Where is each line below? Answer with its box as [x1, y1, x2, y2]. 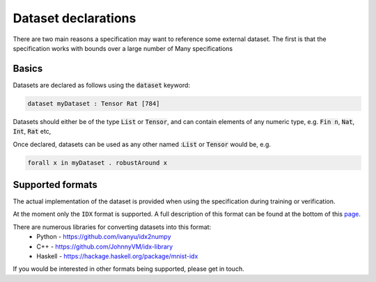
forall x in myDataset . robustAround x [27, 159, 167, 166]
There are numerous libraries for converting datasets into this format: [13, 223, 212, 231]
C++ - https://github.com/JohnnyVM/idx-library [36, 242, 173, 251]
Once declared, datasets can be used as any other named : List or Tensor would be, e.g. [13, 140, 272, 148]
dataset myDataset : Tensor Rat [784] [27, 100, 160, 107]
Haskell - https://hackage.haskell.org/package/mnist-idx [36, 252, 198, 260]
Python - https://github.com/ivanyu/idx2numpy [36, 233, 171, 241]
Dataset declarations [13, 10, 136, 26]
